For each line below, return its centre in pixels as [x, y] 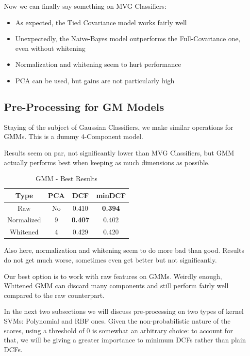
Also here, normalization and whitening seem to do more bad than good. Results [124, 250]
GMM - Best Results [67, 178]
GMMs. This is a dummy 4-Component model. [74, 136]
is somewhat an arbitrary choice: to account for [162, 330]
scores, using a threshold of [44, 330]
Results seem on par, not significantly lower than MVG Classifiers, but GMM [119, 152]
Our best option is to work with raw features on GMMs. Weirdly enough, [113, 276]
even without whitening [50, 48]
